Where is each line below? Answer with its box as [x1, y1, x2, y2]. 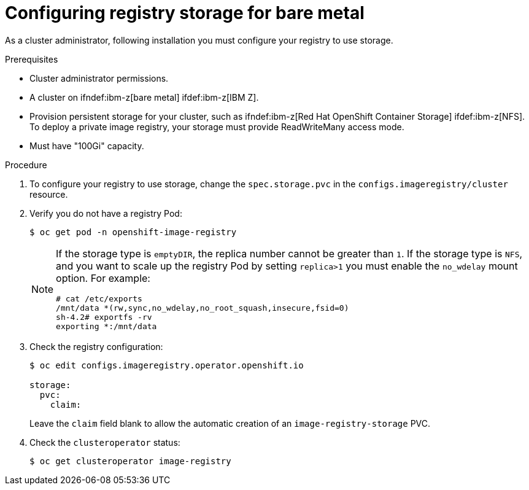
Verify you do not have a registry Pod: [29, 208, 182, 219]
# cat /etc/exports [56, 294, 142, 303]
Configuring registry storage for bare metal [5, 2, 365, 23]
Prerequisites [5, 53, 58, 64]
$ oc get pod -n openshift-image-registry [29, 227, 237, 237]
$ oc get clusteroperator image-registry [29, 456, 231, 466]
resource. [29, 189, 68, 200]
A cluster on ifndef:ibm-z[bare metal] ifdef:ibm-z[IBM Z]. [29, 91, 259, 103]
